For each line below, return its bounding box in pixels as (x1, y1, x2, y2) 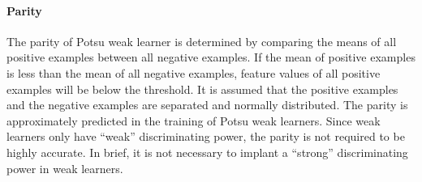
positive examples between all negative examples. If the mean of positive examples (6, 49, 416, 66)
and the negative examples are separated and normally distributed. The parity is (6, 96, 408, 113)
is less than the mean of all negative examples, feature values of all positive (6, 64, 381, 81)
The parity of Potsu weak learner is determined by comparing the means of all (6, 32, 397, 49)
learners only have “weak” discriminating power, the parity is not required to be (6, 128, 405, 145)
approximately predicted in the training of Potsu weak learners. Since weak (6, 112, 381, 129)
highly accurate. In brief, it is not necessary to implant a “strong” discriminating (6, 143, 408, 160)
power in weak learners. (6, 159, 123, 176)
